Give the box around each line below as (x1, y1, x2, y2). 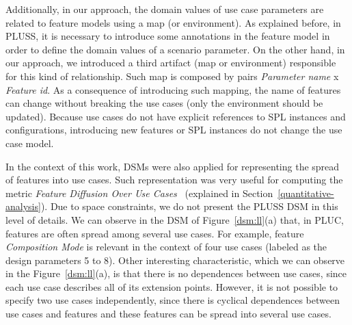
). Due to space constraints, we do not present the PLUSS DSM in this (40, 199, 338, 213)
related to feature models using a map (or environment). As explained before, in (5, 15, 341, 29)
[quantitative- (277, 185, 334, 200)
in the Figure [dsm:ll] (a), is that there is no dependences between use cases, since (5, 266, 347, 281)
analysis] (5, 199, 41, 213)
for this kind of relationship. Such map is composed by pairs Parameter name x (5, 68, 339, 83)
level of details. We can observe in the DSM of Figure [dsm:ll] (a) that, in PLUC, (5, 212, 344, 226)
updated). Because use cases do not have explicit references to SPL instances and (5, 109, 346, 123)
